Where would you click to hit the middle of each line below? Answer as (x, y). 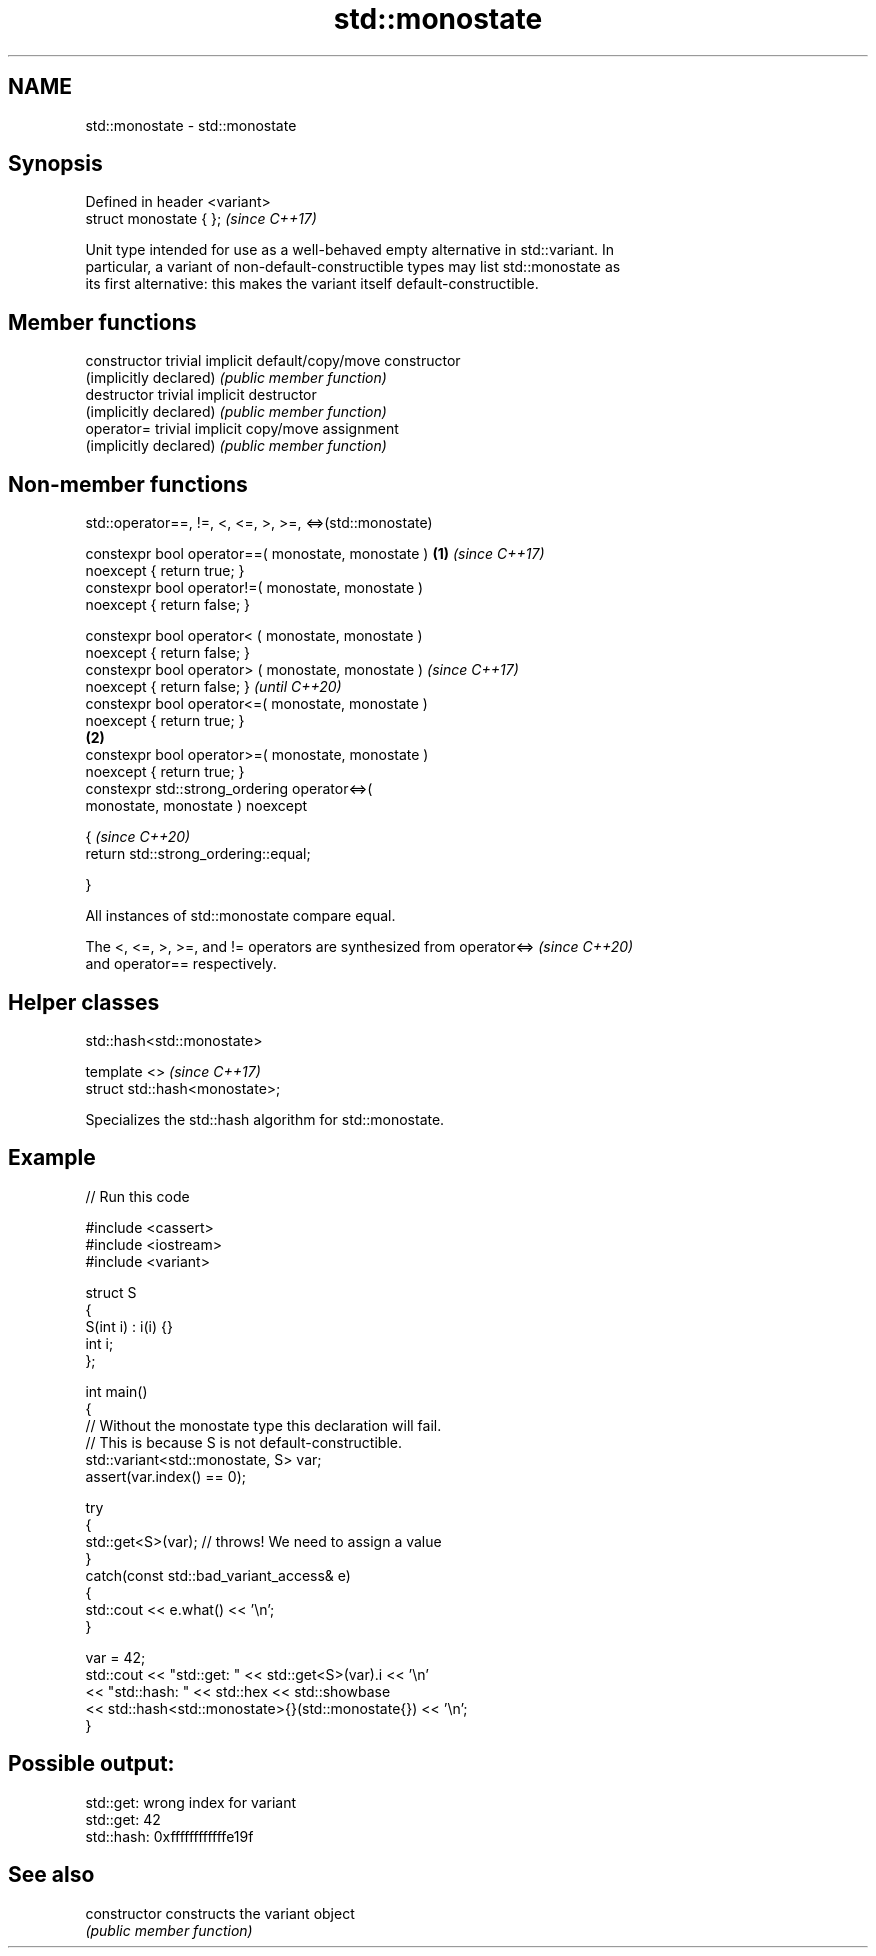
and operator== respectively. (181, 964)
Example (52, 1158)
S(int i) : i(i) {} (129, 1326)
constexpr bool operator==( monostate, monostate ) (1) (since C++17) (315, 554)
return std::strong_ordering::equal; (198, 854)
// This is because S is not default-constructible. (243, 1442)
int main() (116, 1391)
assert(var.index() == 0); (165, 1476)
